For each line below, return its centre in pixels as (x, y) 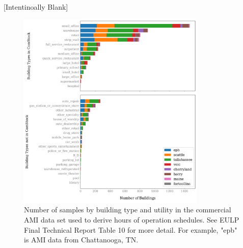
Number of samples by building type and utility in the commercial (128, 210)
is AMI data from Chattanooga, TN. (81, 240)
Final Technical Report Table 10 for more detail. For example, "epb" (131, 229)
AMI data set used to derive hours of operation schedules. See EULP (132, 220)
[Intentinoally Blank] (36, 7)
